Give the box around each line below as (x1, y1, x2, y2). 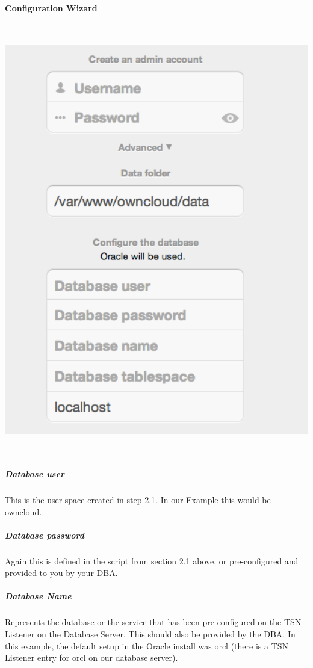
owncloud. (5, 505, 42, 518)
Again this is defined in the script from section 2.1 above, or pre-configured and (5, 554, 299, 567)
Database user (5, 467, 65, 480)
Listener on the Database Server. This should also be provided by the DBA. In (5, 628, 296, 640)
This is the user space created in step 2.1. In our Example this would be (5, 493, 271, 506)
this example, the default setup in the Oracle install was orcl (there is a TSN (5, 639, 289, 652)
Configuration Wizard (5, 1, 98, 14)
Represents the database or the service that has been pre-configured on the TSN (5, 616, 302, 628)
